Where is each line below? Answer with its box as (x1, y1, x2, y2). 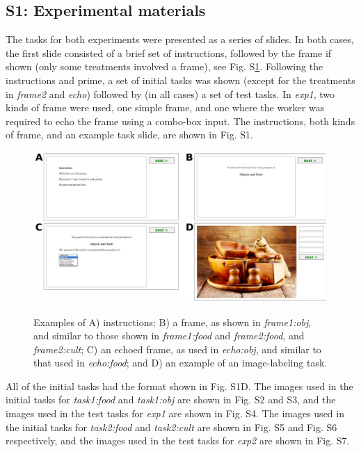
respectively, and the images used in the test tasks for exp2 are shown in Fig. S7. (6, 433, 350, 448)
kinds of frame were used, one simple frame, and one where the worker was (6, 100, 325, 115)
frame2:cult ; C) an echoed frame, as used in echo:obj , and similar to (33, 341, 321, 356)
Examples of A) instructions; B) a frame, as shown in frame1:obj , (33, 314, 312, 329)
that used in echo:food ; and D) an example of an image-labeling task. (33, 355, 328, 370)
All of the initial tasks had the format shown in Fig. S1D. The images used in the (6, 378, 353, 393)
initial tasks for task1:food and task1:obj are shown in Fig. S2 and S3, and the (6, 392, 336, 407)
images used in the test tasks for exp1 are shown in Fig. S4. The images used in (6, 406, 344, 421)
